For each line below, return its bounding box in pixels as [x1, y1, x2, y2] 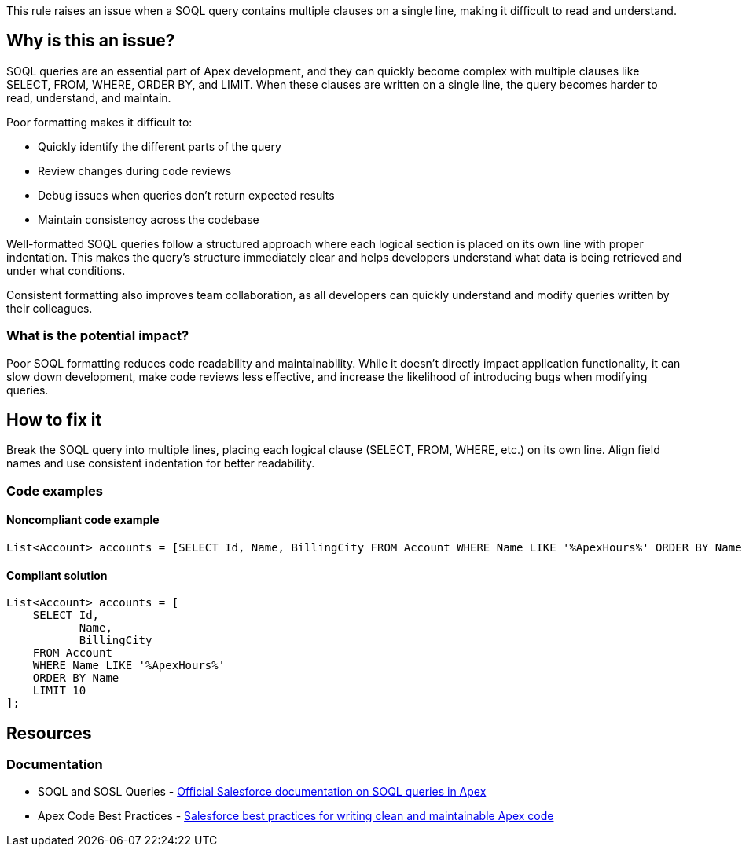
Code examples [6, 482, 104, 499]
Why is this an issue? [6, 31, 175, 51]
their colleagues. [6, 301, 93, 315]
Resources [6, 723, 92, 743]
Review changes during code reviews [38, 163, 232, 178]
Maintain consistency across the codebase [38, 212, 259, 226]
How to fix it [6, 410, 102, 430]
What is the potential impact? [6, 328, 189, 344]
